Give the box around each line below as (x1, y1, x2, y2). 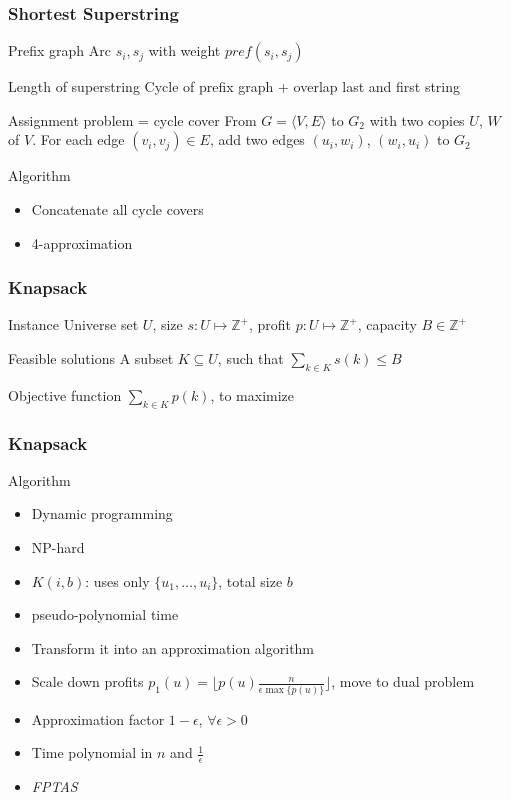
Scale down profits (31, 671, 144, 692)
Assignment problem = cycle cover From (8, 109, 257, 130)
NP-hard (31, 537, 85, 557)
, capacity (357, 314, 417, 335)
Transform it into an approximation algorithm (31, 637, 315, 658)
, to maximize (210, 384, 295, 405)
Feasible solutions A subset (8, 348, 174, 368)
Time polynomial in (31, 742, 153, 763)
